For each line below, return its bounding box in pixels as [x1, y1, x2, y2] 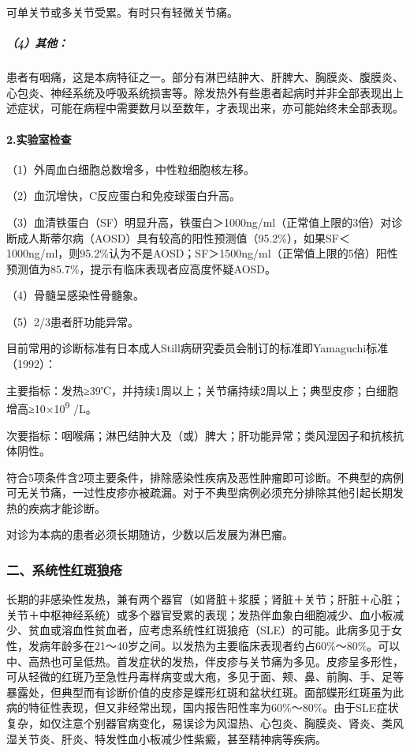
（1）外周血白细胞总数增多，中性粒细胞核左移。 [6, 160, 255, 177]
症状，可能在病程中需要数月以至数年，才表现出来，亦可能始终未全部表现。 [17, 100, 404, 116]
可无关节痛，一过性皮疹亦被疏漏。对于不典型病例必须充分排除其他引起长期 [6, 484, 393, 501]
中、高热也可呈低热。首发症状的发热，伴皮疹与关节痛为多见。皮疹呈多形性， [6, 652, 404, 669]
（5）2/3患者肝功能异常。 [6, 313, 139, 329]
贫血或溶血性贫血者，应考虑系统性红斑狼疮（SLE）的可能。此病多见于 [28, 622, 392, 638]
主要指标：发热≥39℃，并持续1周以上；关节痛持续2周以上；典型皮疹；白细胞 [6, 382, 398, 398]
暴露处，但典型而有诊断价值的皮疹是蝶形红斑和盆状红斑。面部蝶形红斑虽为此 [6, 683, 404, 700]
